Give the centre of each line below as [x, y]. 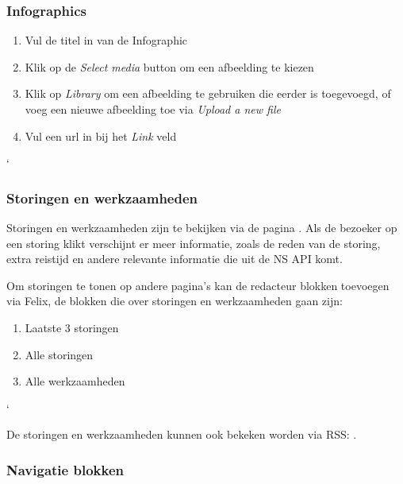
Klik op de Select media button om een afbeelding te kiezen [169, 66]
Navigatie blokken [65, 469]
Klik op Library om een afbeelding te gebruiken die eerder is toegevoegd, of [208, 93]
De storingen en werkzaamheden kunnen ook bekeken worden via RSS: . [182, 434]
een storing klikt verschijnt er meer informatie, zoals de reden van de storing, [194, 243]
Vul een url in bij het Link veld [101, 136]
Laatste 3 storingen [72, 327]
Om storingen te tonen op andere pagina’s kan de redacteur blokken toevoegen [198, 285]
